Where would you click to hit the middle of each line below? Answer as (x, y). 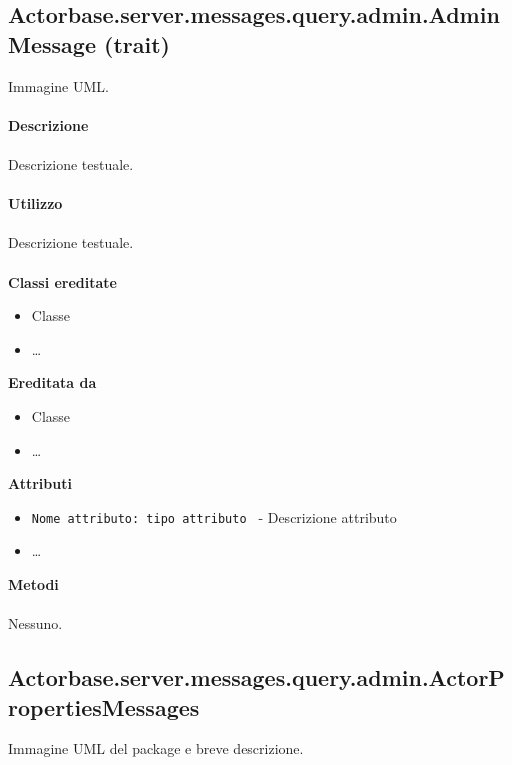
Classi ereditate (62, 281)
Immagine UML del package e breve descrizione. (156, 748)
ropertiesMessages (104, 706)
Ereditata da (52, 382)
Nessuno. (35, 623)
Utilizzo (35, 203)
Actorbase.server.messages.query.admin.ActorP (256, 677)
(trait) (136, 43)
